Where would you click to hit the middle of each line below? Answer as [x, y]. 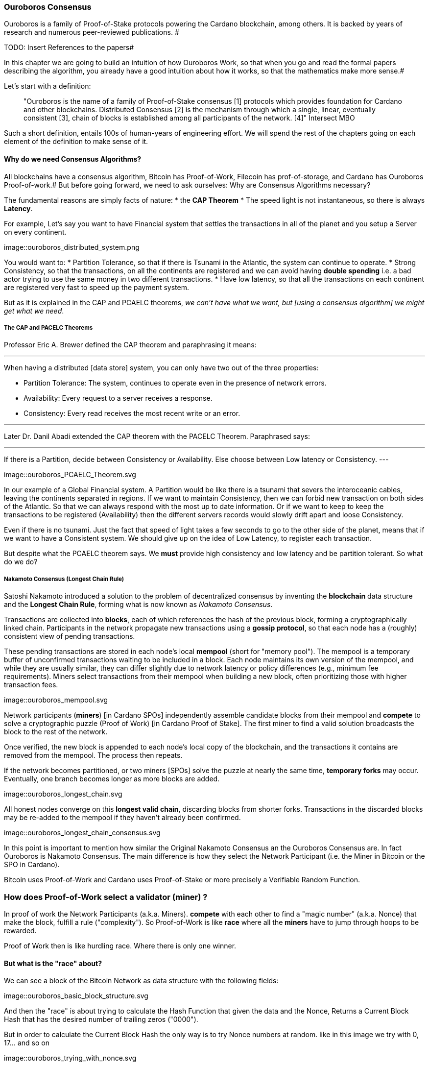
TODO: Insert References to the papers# [69, 48]
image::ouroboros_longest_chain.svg [63, 794]
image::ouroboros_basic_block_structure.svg [76, 996]
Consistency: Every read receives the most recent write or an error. [132, 413]
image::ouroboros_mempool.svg [56, 700]
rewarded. [20, 930]
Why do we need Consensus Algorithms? [73, 159]
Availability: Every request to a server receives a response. [118, 398]
